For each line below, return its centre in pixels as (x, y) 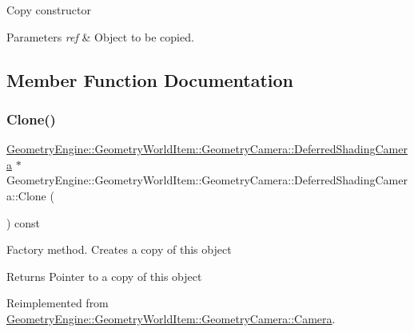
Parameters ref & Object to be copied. (100, 36)
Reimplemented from (58, 303)
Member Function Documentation (150, 79)
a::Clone (26, 195)
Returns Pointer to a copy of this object (104, 276)
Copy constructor (49, 10)
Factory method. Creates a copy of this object (119, 249)
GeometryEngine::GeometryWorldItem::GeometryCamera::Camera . (171, 318)
